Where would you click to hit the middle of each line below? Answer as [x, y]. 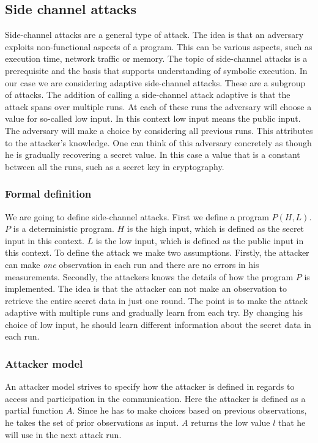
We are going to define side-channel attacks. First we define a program [137, 216]
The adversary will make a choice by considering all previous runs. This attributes [159, 130]
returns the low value [231, 423]
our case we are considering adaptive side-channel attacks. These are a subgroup [155, 82]
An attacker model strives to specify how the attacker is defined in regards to [150, 386]
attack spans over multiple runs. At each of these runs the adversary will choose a [158, 106]
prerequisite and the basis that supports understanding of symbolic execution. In [156, 70]
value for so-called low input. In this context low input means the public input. [153, 118]
